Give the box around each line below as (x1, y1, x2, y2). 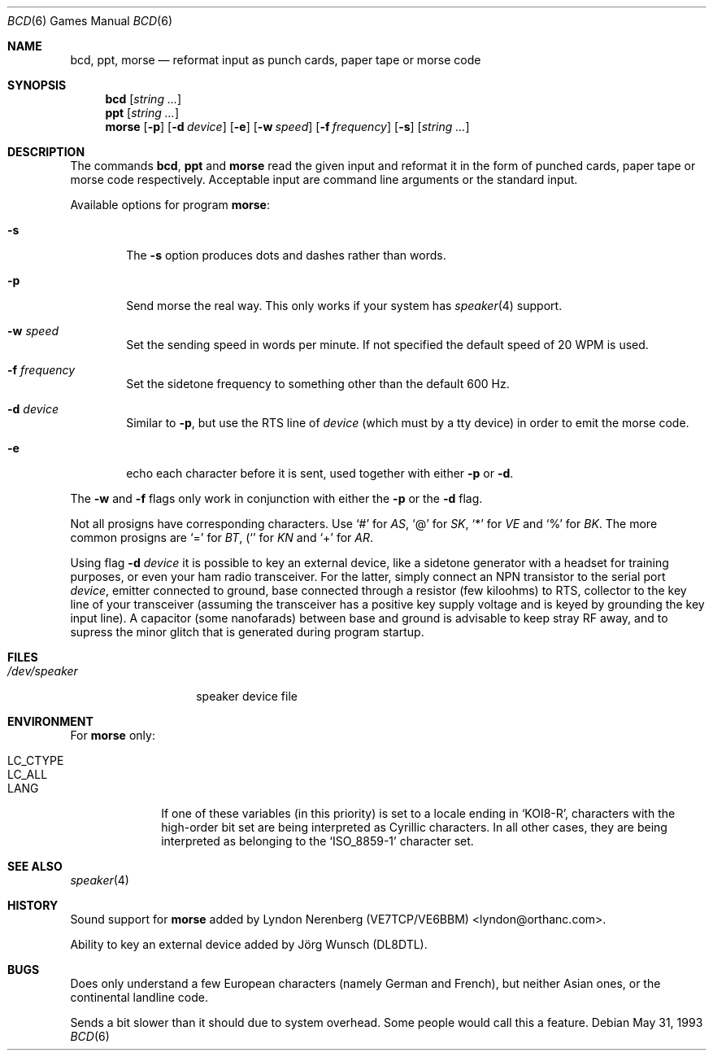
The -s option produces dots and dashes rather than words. (126, 248, 446, 262)
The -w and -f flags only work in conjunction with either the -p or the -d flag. (70, 491, 483, 505)
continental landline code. (70, 990, 208, 1004)
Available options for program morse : (70, 198, 270, 212)
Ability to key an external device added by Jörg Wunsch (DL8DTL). (70, 937, 428, 951)
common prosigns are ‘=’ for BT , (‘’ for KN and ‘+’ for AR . (70, 531, 374, 544)
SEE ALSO (7, 859, 63, 873)
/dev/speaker (7, 664, 78, 678)
